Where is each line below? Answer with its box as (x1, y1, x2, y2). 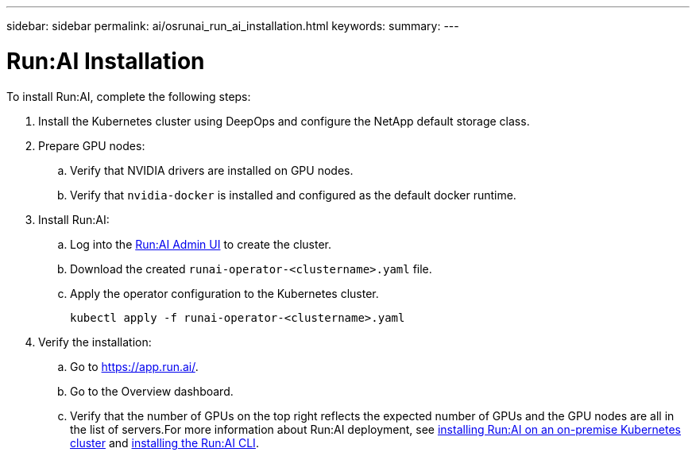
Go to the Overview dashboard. (70, 384, 234, 398)
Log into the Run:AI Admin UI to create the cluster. (70, 237, 331, 251)
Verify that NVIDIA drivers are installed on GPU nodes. (70, 163, 354, 177)
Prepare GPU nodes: (38, 138, 145, 153)
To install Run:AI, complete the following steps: (6, 89, 251, 103)
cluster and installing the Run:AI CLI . (70, 435, 259, 450)
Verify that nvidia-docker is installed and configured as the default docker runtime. (70, 187, 516, 202)
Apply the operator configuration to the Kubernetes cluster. (70, 286, 379, 300)
